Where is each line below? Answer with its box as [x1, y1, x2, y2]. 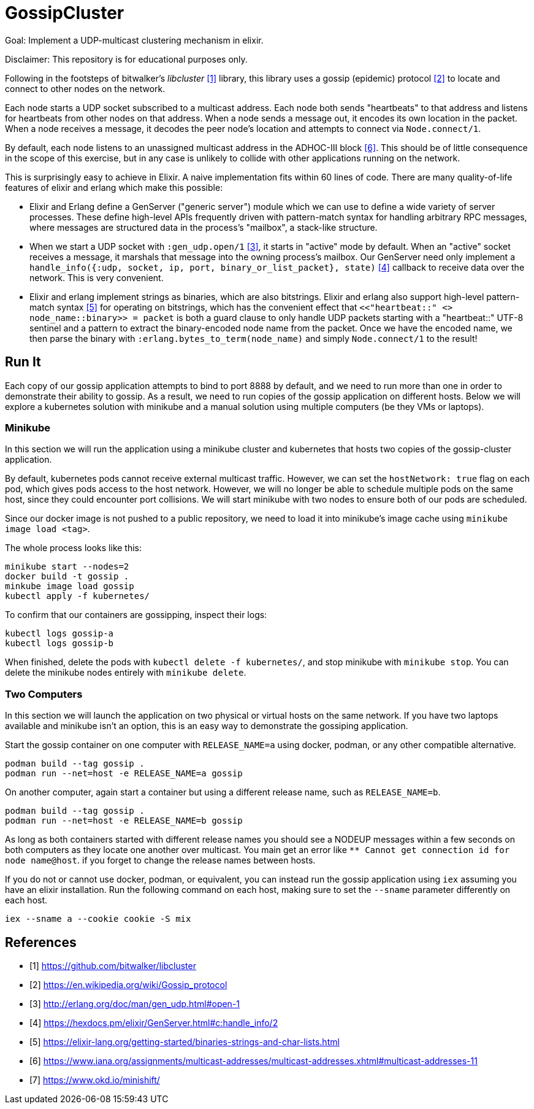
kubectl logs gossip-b [5, 638, 114, 649]
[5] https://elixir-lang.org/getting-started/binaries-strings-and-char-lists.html [29, 1036, 340, 1047]
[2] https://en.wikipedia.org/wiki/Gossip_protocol [29, 979, 227, 990]
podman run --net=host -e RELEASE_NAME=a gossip [5, 768, 243, 779]
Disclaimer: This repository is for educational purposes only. [5, 53, 248, 64]
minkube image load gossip [5, 581, 134, 592]
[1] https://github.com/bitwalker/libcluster [29, 960, 196, 971]
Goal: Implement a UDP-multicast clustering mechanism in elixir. [5, 34, 264, 45]
